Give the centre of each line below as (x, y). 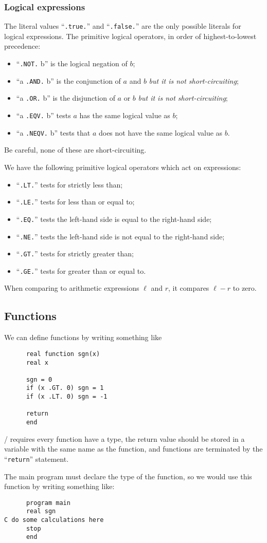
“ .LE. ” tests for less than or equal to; (75, 202)
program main (48, 503)
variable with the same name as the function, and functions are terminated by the (133, 449)
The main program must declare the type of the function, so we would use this (128, 476)
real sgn (41, 511)
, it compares (189, 288)
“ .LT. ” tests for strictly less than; (69, 184)
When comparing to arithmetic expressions (72, 288)
